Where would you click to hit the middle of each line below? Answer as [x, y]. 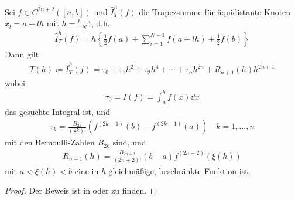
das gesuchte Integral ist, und [57, 111]
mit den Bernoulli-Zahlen [50, 142]
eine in [87, 170]
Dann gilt [22, 54]
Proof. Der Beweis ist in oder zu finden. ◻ [81, 190]
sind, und [129, 142]
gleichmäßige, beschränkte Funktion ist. [179, 170]
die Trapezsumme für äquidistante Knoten [215, 11]
